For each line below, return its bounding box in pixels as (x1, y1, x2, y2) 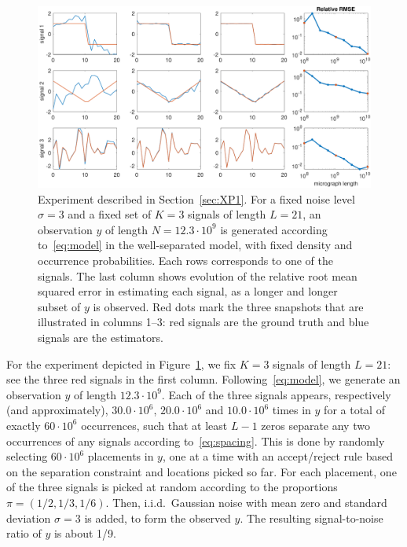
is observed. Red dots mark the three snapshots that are (93, 298, 364, 314)
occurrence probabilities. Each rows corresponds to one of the (38, 252, 334, 269)
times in (272, 402, 311, 418)
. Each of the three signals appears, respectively (161, 386, 391, 402)
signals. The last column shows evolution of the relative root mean (38, 267, 357, 284)
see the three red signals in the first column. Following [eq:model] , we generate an (6, 371, 401, 387)
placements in (87, 448, 154, 464)
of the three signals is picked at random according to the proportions (6, 479, 338, 495)
